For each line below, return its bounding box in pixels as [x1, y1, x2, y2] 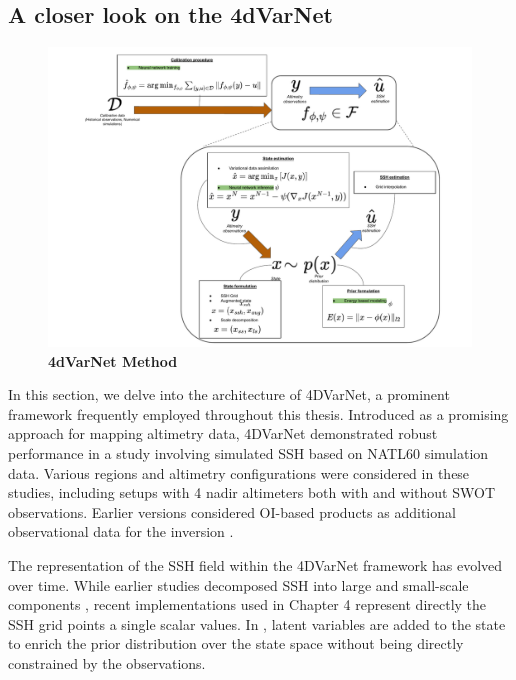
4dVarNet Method [48, 350, 178, 371]
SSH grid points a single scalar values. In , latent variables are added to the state [8, 613, 506, 634]
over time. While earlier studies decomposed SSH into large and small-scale [8, 574, 469, 595]
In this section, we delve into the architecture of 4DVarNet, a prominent [8, 384, 450, 405]
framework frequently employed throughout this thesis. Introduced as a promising [8, 403, 509, 424]
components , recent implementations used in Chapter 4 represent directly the [8, 594, 487, 615]
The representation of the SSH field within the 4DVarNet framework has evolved [8, 554, 503, 575]
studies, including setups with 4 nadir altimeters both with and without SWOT [8, 482, 496, 503]
